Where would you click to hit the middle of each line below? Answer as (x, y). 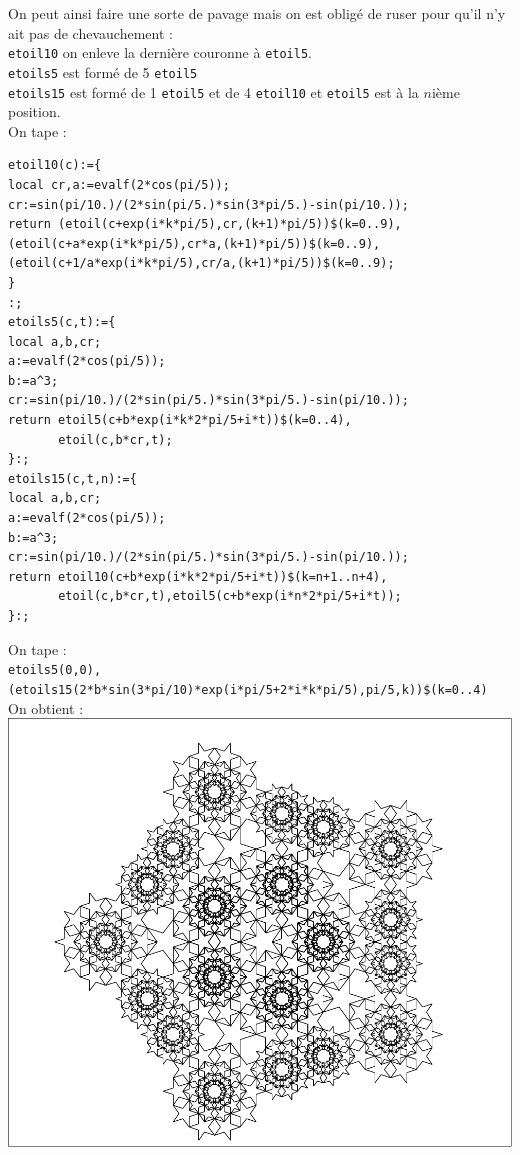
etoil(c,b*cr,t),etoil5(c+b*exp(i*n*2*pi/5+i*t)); (230, 596)
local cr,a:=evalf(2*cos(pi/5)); (119, 184)
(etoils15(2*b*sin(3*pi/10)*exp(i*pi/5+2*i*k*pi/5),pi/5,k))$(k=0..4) (248, 689)
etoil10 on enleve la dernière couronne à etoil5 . (160, 52)
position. (34, 111)
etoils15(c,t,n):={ (72, 478)
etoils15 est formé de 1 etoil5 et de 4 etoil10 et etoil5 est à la (213, 91)
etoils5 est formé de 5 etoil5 (103, 71)
